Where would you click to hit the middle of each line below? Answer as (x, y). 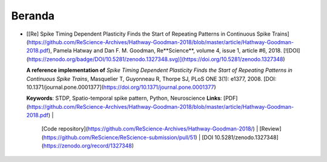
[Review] (270, 129)
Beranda (33, 16)
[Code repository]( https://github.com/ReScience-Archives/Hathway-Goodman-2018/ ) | (150, 129)
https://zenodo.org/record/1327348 (88, 146)
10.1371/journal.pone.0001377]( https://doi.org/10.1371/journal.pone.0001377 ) (121, 87)
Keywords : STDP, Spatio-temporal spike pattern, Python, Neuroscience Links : (124, 98)
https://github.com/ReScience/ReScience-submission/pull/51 (119, 137)
